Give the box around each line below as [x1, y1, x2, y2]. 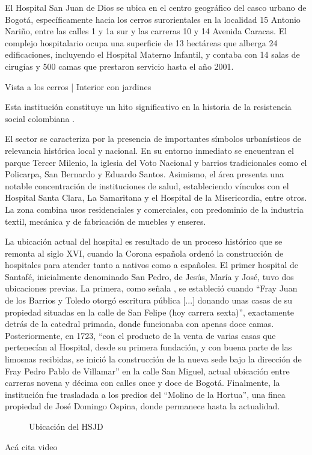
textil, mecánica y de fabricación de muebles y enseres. [5, 215, 206, 227]
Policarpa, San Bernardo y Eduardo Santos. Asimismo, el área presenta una [5, 168, 284, 180]
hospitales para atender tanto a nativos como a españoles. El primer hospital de [5, 258, 299, 271]
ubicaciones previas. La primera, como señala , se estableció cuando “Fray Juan [5, 282, 298, 295]
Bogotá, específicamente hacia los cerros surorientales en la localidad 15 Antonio [5, 13, 301, 25]
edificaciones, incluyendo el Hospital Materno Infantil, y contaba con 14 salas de [5, 48, 300, 61]
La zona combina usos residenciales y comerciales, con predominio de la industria [5, 203, 304, 215]
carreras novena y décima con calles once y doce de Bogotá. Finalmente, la [5, 376, 280, 389]
